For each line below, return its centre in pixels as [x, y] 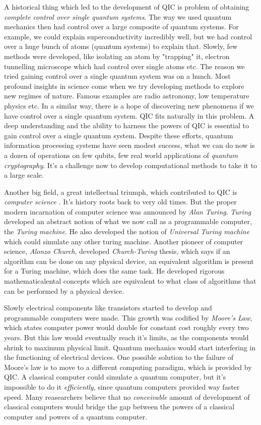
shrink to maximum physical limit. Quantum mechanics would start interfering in [130, 347]
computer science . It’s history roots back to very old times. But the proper [120, 202]
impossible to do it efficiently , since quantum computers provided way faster [122, 386]
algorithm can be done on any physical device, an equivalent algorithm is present [129, 261]
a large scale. [24, 175]
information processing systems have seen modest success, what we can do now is [129, 145]
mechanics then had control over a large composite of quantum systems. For [121, 26]
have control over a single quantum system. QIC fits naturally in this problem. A [129, 115]
